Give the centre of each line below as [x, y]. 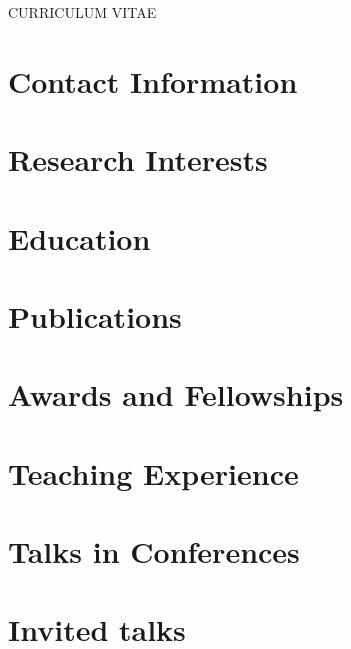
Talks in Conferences [154, 551]
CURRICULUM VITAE [82, 12]
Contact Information [153, 80]
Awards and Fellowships [176, 394]
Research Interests [138, 159]
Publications [95, 315]
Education [79, 237]
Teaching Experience [153, 472]
